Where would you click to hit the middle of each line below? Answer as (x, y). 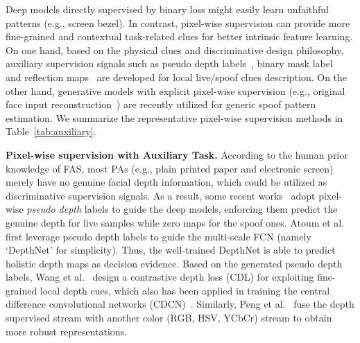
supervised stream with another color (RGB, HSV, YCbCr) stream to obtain (169, 318)
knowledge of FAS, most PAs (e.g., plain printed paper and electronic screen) (170, 168)
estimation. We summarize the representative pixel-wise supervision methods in (174, 117)
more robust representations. (66, 331)
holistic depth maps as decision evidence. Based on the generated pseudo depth (174, 263)
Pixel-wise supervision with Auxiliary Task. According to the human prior (177, 154)
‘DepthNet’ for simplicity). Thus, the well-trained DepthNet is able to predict (171, 250)
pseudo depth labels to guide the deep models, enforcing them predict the (182, 209)
